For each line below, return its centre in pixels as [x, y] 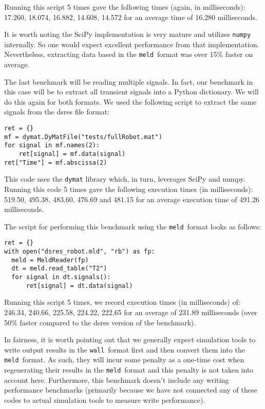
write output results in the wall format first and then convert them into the [125, 349]
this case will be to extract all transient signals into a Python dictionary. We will [131, 92]
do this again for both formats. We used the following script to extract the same [130, 101]
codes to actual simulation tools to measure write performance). [105, 400]
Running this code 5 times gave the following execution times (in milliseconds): [129, 189]
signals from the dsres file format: [57, 112]
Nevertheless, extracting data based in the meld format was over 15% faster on [129, 54]
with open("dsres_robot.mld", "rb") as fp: [80, 252]
